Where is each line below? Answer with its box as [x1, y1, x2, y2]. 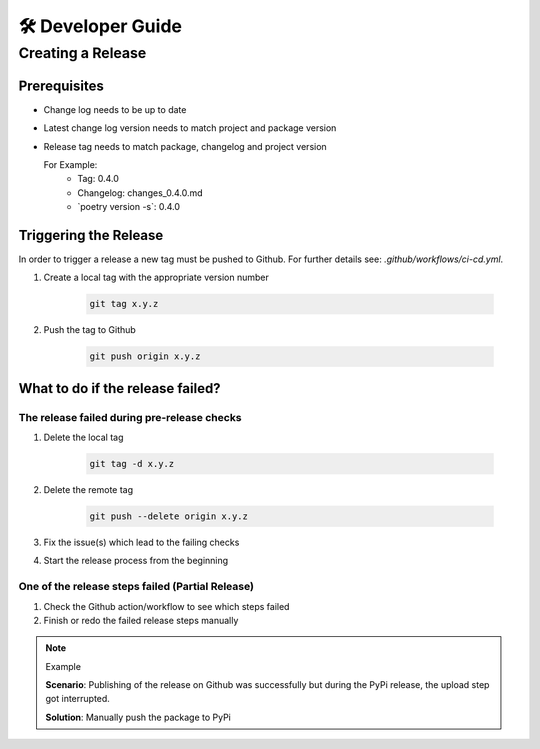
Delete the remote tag [43, 484, 134, 496]
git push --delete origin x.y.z [89, 511, 249, 522]
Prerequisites [18, 77, 104, 94]
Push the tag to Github [43, 324, 137, 336]
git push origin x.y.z [89, 351, 201, 362]
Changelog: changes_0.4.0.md [77, 186, 204, 199]
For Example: [43, 158, 98, 170]
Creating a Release [18, 44, 147, 62]
